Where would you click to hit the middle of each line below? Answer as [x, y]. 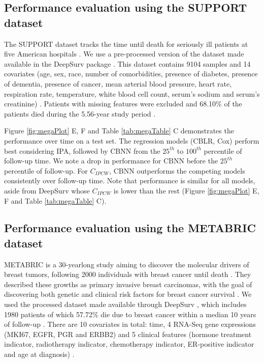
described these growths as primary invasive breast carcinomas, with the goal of [128, 284]
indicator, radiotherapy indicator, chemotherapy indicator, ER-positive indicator [129, 344]
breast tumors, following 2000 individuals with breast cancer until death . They [128, 274]
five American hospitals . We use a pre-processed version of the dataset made [124, 54]
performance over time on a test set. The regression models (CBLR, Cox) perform [132, 140]
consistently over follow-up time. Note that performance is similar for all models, [130, 180]
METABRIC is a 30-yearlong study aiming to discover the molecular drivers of [127, 264]
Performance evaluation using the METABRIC [130, 228]
